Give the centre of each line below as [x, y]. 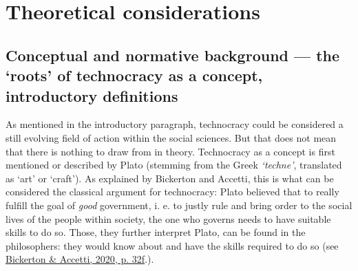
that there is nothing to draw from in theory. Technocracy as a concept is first [170, 151]
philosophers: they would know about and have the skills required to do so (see [172, 245]
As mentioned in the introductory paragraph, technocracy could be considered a [175, 124]
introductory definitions [92, 95]
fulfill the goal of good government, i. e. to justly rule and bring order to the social [179, 205]
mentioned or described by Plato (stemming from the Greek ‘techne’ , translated [174, 165]
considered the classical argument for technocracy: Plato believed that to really [172, 192]
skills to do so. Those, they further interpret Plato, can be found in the [156, 232]
